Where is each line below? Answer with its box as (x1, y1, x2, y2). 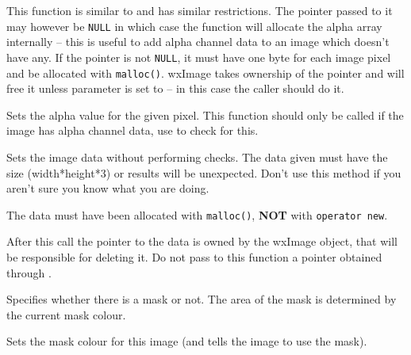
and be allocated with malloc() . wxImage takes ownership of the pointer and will (6, 64, 405, 81)
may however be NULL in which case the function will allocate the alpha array (6, 17, 382, 34)
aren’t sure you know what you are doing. (6, 180, 209, 197)
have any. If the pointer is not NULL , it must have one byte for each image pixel (6, 48, 391, 65)
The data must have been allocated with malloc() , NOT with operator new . (6, 206, 388, 223)
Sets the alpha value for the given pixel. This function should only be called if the (6, 106, 404, 123)
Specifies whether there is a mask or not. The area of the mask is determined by (6, 291, 397, 307)
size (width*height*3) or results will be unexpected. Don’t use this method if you (6, 164, 401, 181)
